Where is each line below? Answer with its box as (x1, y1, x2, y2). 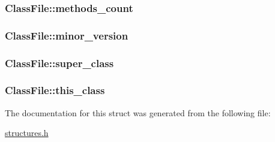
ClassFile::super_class (5, 55, 114, 70)
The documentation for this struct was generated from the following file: (5, 106, 271, 119)
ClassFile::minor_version (5, 28, 128, 43)
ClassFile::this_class (5, 83, 105, 98)
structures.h (5, 126, 49, 139)
